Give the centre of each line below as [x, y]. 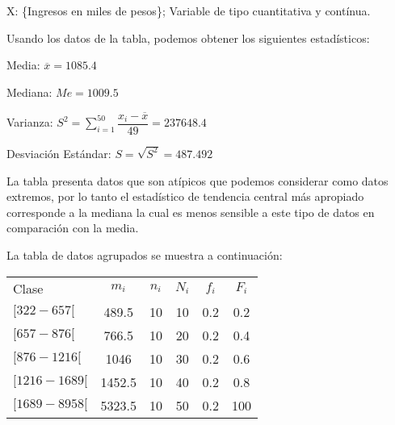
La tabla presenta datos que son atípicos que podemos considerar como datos [197, 180]
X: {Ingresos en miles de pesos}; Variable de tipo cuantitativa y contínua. [189, 10]
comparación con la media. [73, 228]
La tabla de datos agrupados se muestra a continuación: [145, 254]
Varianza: [30, 122]
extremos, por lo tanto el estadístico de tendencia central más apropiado [185, 196]
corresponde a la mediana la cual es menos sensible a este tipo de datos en [191, 212]
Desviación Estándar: [59, 153]
